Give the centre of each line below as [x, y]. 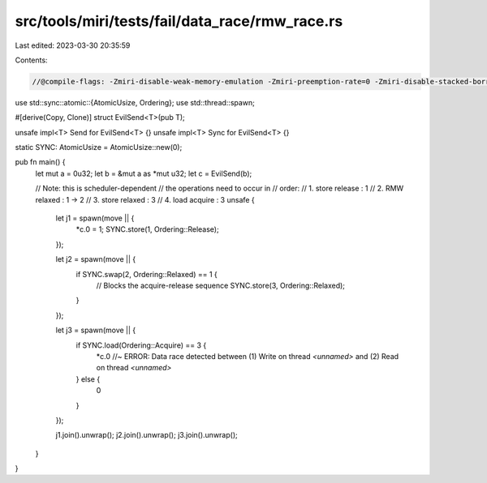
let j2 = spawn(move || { [96, 259]
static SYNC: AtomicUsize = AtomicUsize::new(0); [99, 147]
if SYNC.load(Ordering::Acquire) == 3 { [141, 345]
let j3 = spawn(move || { [96, 330]
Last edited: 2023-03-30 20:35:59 [73, 45]
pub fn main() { [40, 162]
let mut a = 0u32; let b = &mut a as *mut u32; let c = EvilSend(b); [144, 173]
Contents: [31, 60]
